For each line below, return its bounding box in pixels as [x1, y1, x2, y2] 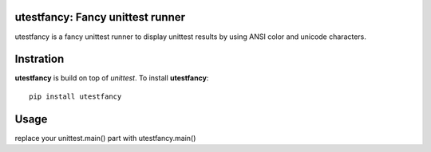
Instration [14, 53, 65, 66]
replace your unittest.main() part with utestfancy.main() [14, 133, 196, 142]
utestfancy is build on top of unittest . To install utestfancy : [14, 73, 209, 83]
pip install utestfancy [29, 92, 122, 101]
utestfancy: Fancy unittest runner [14, 10, 186, 24]
